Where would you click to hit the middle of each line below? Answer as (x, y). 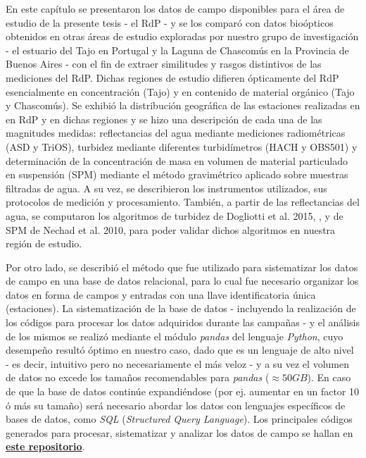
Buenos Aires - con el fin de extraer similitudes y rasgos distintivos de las (164, 64)
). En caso (329, 377)
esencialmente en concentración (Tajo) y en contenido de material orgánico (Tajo (180, 91)
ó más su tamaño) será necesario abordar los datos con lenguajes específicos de (176, 405)
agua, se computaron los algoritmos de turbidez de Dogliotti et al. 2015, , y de (175, 215)
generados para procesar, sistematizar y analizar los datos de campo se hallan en (179, 432)
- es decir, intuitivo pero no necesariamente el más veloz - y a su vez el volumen (177, 363)
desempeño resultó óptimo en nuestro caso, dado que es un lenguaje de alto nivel (180, 350)
